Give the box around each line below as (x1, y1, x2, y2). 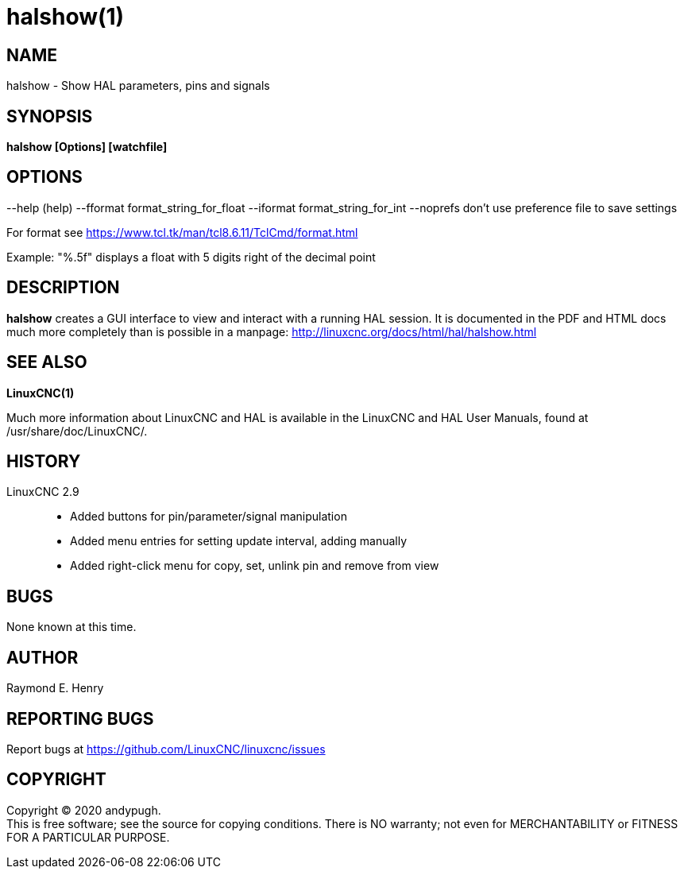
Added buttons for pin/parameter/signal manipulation (70, 509, 347, 524)
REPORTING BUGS (6, 708, 154, 729)
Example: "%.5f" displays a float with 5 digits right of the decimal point (6, 250, 376, 264)
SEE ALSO (6, 352, 87, 373)
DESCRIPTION (6, 277, 120, 298)
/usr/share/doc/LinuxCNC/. (6, 424, 148, 438)
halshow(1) (6, 3, 125, 30)
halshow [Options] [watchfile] (6, 140, 168, 154)
